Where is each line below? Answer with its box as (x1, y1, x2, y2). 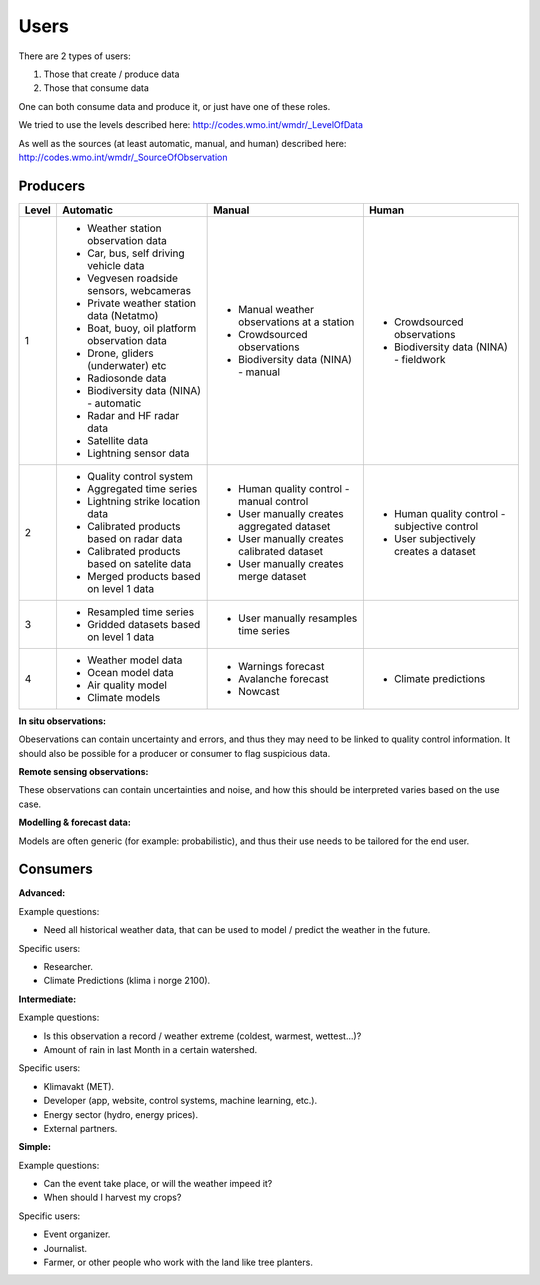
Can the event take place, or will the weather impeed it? (43, 1178, 273, 1190)
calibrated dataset (238, 544, 324, 558)
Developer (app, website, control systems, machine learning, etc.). (43, 1095, 318, 1107)
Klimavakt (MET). (43, 1080, 115, 1092)
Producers (18, 177, 86, 194)
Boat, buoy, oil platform (86, 321, 197, 335)
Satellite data (86, 433, 149, 447)
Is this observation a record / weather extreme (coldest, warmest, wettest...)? (43, 1030, 362, 1042)
